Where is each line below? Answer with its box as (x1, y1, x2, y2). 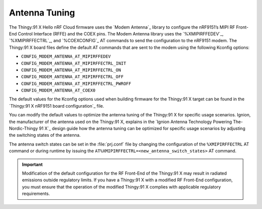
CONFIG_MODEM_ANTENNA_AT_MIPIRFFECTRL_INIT (21, 61, 126, 66)
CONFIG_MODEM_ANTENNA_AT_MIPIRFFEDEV (21, 54, 111, 59)
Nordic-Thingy (9, 126, 38, 131)
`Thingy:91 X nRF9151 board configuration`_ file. (9, 103, 104, 109)
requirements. (22, 191, 50, 196)
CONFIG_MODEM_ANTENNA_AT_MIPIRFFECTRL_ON (21, 67, 121, 73)
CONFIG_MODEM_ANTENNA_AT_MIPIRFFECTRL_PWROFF (21, 80, 131, 86)
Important (22, 161, 43, 167)
